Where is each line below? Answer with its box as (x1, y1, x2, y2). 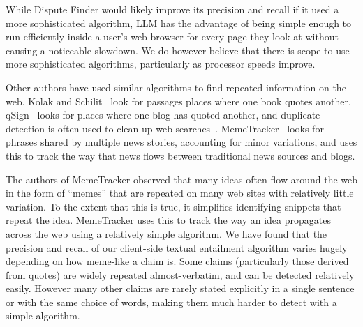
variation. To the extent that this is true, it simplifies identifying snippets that (6, 199, 341, 213)
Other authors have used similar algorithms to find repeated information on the (6, 79, 346, 94)
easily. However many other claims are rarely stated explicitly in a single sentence (6, 281, 355, 296)
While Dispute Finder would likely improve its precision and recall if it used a (6, 2, 339, 16)
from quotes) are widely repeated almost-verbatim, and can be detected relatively (6, 267, 355, 282)
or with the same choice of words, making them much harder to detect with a (6, 294, 337, 309)
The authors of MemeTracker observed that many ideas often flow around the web (6, 172, 358, 186)
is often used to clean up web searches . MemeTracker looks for (47, 121, 324, 135)
